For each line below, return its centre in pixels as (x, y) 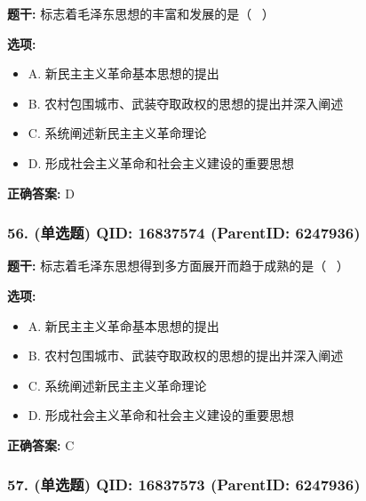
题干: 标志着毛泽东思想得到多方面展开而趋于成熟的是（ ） (178, 266)
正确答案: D (41, 193)
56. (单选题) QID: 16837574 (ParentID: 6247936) (184, 233)
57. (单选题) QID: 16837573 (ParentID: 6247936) (184, 485)
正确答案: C (41, 444)
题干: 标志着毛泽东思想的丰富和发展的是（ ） (141, 13)
